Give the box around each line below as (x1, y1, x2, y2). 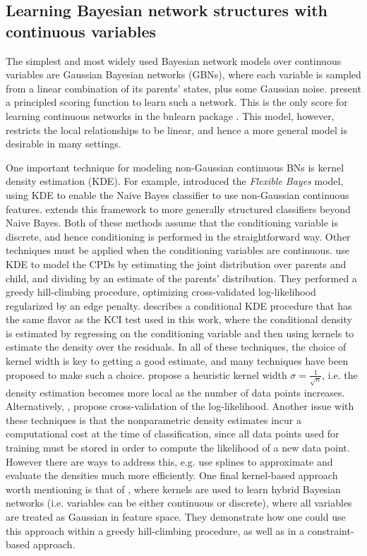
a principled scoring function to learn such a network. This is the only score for (6, 95, 348, 109)
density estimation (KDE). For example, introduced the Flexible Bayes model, (6, 174, 344, 188)
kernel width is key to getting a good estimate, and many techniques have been (6, 353, 349, 368)
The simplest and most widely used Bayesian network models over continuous (6, 53, 342, 68)
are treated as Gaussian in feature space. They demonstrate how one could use (6, 509, 346, 524)
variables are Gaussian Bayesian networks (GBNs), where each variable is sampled (6, 67, 361, 82)
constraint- (307, 523, 354, 538)
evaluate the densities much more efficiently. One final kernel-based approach (6, 468, 338, 483)
